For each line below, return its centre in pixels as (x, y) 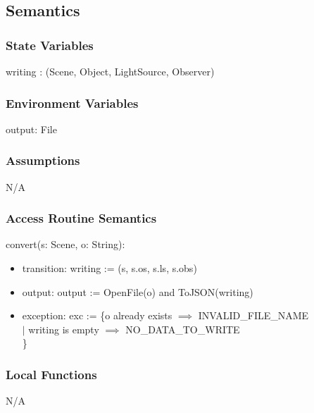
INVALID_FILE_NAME (253, 315)
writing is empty (64, 329)
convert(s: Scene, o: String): (65, 244)
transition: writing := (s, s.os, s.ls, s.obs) (109, 268)
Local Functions (51, 374)
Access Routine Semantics (81, 218)
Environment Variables (72, 103)
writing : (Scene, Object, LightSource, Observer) (110, 71)
